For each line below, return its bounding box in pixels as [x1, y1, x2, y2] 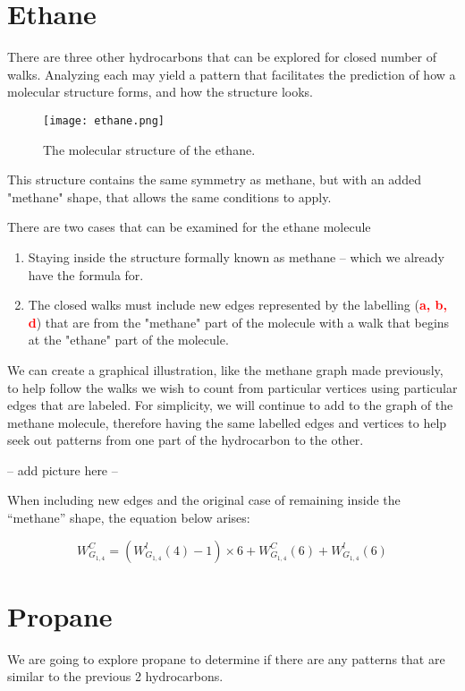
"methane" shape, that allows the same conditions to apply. [7, 187, 332, 206]
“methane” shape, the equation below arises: [7, 508, 250, 527]
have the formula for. [28, 265, 144, 284]
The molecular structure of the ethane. [43, 140, 256, 158]
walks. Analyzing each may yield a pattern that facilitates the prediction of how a [7, 64, 456, 83]
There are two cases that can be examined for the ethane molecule [7, 218, 371, 236]
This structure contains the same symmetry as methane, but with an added [7, 170, 421, 189]
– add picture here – [7, 460, 118, 479]
